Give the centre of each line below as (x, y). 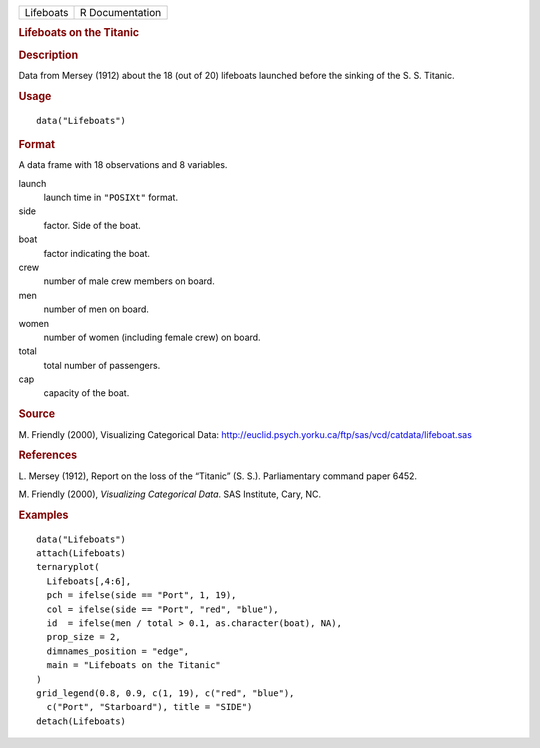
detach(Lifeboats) (81, 721)
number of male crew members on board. (129, 281)
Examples (43, 515)
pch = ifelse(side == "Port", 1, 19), (141, 595)
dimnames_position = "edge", (118, 651)
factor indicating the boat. (96, 253)
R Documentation (120, 12)
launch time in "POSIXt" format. (111, 197)
